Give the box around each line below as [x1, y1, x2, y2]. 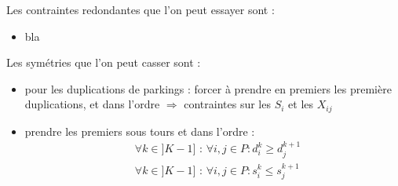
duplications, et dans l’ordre [24, 96, 160, 112]
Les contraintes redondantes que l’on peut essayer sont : [6, 2, 275, 17]
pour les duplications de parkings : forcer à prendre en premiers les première [24, 80, 392, 97]
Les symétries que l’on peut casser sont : [6, 54, 201, 71]
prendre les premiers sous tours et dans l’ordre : [24, 122, 255, 139]
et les [288, 96, 314, 112]
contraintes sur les [184, 96, 271, 112]
